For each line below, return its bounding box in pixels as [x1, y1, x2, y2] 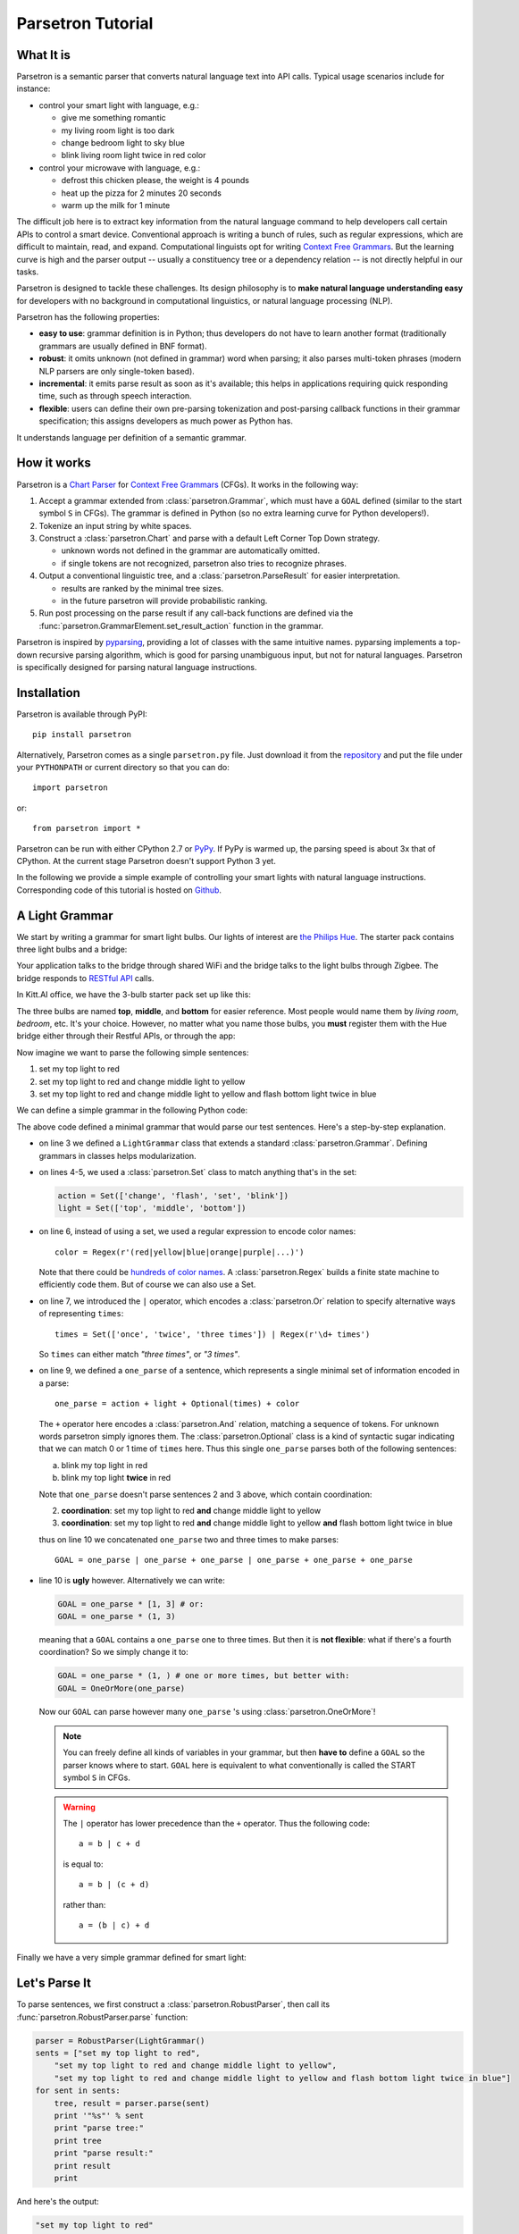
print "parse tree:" [54, 2123, 145, 2133]
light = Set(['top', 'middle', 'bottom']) [57, 1203, 247, 1214]
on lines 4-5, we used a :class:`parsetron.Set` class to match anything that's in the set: [38, 1166, 357, 1177]
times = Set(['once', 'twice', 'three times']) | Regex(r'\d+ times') [54, 1329, 371, 1340]
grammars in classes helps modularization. [38, 1150, 197, 1161]
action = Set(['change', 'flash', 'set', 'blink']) [57, 1190, 289, 1201]
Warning [63, 1801, 96, 1812]
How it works [16, 456, 91, 471]
